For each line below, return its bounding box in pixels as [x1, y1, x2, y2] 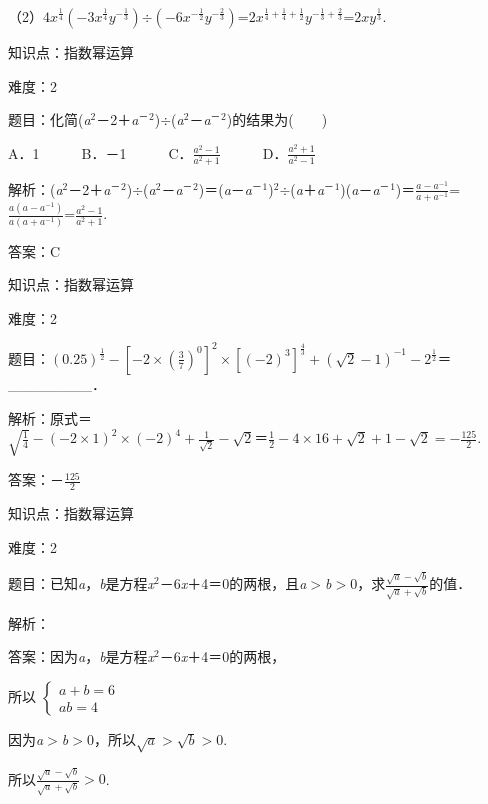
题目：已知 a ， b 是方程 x [8, 573, 155, 594]
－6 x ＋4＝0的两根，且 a [159, 573, 307, 594]
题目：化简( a [8, 109, 91, 130]
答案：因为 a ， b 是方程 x [8, 646, 155, 667]
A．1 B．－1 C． [8, 142, 193, 163]
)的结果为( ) [226, 109, 328, 130]
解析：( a [8, 178, 63, 199]
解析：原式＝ [8, 407, 92, 428]
